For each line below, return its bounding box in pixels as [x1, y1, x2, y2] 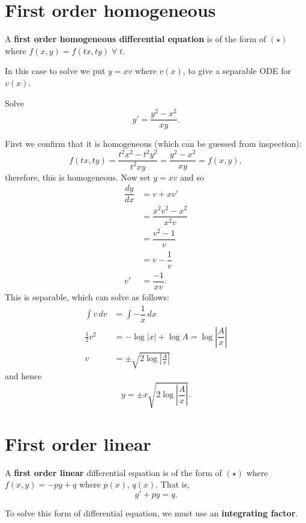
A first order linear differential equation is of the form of [5, 466, 222, 478]
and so [180, 170, 205, 183]
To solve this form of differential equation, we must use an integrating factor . [5, 506, 298, 519]
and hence [5, 370, 42, 382]
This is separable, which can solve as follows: [5, 290, 169, 303]
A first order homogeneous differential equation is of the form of [5, 32, 266, 45]
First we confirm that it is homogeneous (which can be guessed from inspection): [5, 137, 302, 150]
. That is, [155, 478, 190, 491]
